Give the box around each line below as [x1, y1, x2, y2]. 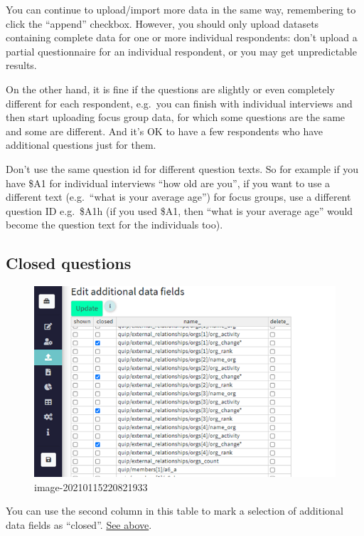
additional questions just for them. [6, 137, 156, 152]
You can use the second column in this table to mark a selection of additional [6, 503, 343, 518]
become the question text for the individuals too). [6, 217, 223, 232]
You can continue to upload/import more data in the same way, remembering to [6, 2, 356, 16]
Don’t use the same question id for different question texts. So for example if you [6, 161, 359, 176]
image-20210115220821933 [34, 479, 148, 494]
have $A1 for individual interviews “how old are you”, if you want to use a [6, 175, 331, 190]
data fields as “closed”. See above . [6, 517, 152, 532]
